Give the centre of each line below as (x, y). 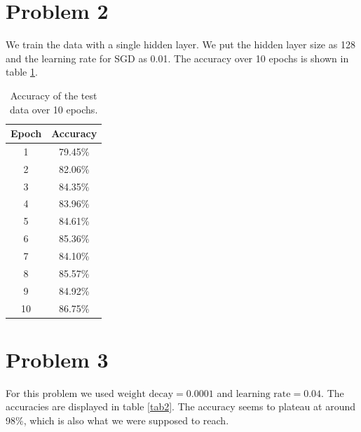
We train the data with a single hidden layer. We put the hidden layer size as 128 (180, 44)
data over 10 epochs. (54, 109)
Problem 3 (57, 359)
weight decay (145, 394)
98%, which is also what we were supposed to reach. (117, 420)
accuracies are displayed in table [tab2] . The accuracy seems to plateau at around (181, 406)
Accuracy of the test (54, 95)
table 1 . (22, 72)
